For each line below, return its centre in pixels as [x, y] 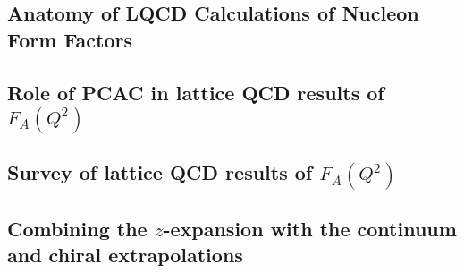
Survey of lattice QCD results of [160, 172]
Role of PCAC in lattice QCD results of [196, 92]
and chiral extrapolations [125, 255]
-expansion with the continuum [310, 228]
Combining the [77, 228]
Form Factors [70, 39]
